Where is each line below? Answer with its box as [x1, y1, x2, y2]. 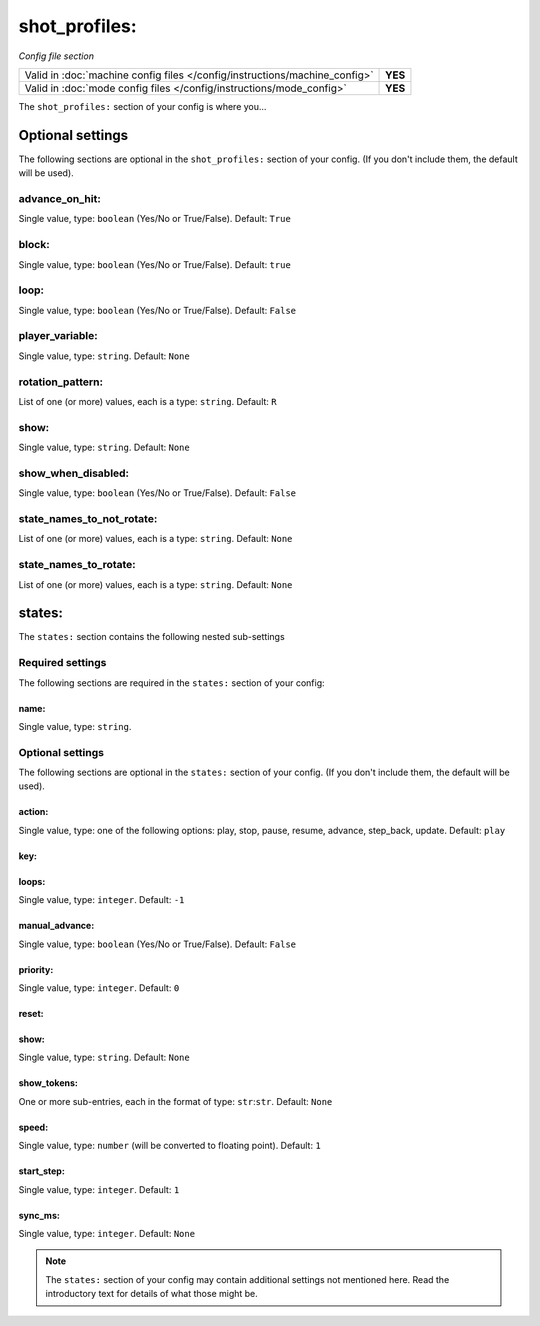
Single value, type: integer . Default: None [18, 1227, 195, 1239]
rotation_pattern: [18, 375, 104, 389]
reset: [18, 1008, 44, 1020]
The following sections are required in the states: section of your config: [18, 676, 325, 689]
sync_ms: [18, 1209, 60, 1221]
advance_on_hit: [18, 192, 102, 205]
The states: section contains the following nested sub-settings [18, 631, 285, 643]
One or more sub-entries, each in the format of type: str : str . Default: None [18, 1095, 333, 1107]
